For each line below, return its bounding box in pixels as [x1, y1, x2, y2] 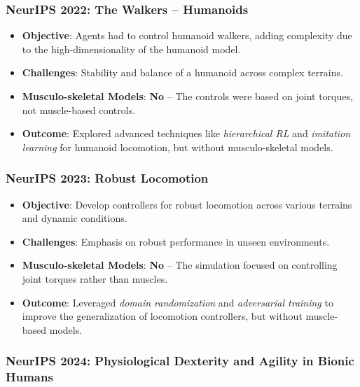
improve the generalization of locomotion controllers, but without [22, 309, 303, 323]
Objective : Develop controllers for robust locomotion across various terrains [22, 197, 352, 211]
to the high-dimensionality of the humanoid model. [22, 41, 241, 56]
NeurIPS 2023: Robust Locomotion [6, 169, 209, 187]
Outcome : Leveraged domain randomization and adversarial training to [22, 295, 333, 309]
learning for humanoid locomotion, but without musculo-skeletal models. [22, 139, 333, 154]
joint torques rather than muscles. [22, 271, 168, 286]
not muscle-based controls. [22, 102, 136, 117]
